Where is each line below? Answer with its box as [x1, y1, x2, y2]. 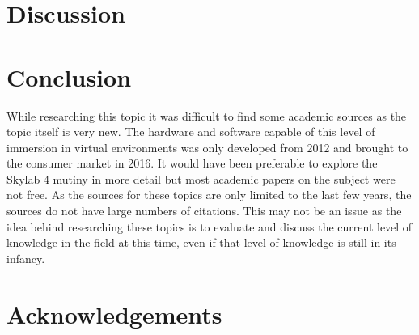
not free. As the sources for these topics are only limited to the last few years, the [6, 186, 412, 203]
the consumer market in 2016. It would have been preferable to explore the [6, 155, 378, 172]
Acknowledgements [6, 297, 222, 330]
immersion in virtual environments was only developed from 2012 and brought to [6, 138, 408, 155]
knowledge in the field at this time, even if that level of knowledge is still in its [6, 234, 396, 251]
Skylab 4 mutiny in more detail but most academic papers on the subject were [6, 170, 396, 187]
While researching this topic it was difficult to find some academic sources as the [6, 107, 407, 124]
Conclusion [6, 60, 132, 93]
